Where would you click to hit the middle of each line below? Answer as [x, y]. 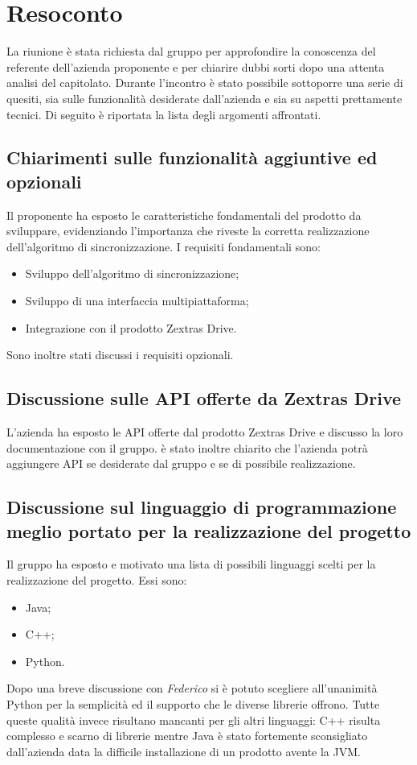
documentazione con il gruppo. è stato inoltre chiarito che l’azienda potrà [187, 447]
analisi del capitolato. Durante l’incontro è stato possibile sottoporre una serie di [205, 83]
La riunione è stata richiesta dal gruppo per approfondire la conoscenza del [191, 51]
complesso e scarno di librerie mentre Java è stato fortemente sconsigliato [187, 736]
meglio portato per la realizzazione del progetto [209, 530]
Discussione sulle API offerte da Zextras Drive [204, 398]
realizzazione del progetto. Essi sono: [97, 580]
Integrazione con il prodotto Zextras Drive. [131, 327]
